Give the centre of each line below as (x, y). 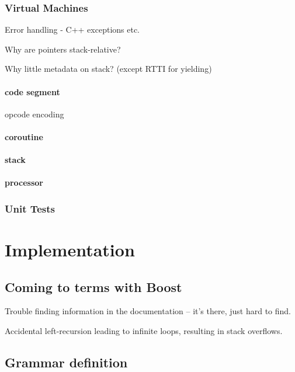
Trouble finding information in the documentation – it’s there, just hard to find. (148, 311)
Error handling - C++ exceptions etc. (72, 29)
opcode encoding (34, 114)
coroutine (24, 136)
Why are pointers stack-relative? (63, 49)
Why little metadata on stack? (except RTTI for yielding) (108, 69)
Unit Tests (30, 208)
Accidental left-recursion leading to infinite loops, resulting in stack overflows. (144, 330)
